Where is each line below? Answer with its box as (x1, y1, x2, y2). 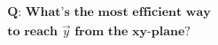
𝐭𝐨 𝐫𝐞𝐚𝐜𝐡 (7, 26, 58, 39)
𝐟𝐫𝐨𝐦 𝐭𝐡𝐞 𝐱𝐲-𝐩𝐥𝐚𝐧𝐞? (74, 26, 191, 39)
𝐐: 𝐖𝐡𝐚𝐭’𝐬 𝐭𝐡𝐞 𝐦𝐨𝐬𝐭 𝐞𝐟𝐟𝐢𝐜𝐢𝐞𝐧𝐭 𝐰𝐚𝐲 (7, 6, 211, 19)
